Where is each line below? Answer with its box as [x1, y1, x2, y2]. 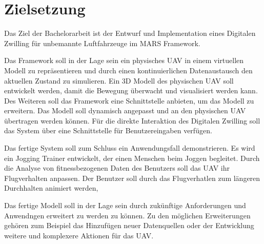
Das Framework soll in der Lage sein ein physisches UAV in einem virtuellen [4, 55, 244, 66]
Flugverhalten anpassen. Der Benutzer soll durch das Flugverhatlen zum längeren [4, 172, 260, 183]
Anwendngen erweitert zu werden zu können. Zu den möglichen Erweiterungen [4, 210, 251, 220]
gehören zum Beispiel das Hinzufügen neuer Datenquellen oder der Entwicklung [4, 220, 254, 231]
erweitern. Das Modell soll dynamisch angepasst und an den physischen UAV [4, 105, 246, 116]
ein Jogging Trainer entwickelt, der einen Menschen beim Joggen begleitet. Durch [4, 152, 260, 163]
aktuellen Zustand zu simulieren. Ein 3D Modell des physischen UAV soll [4, 75, 234, 86]
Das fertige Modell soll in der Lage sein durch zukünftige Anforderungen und [4, 200, 246, 211]
